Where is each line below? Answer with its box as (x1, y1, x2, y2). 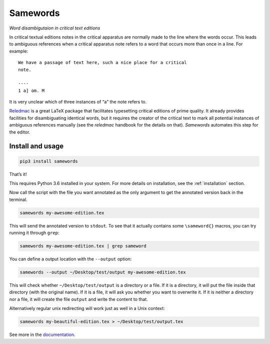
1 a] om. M (18, 87, 45, 93)
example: (9, 48, 28, 54)
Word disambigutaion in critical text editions (9, 25, 100, 31)
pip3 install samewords (19, 158, 78, 164)
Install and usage (9, 142, 64, 150)
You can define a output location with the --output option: (9, 256, 132, 262)
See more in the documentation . (9, 331, 75, 337)
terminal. (9, 196, 27, 202)
